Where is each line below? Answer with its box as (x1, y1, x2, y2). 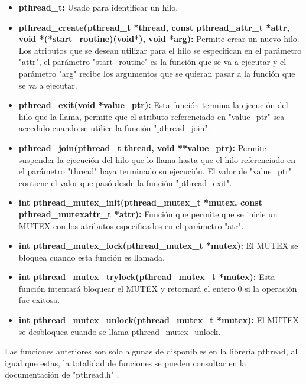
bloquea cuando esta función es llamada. (18, 250, 165, 263)
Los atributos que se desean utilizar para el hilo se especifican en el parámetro (18, 44, 302, 56)
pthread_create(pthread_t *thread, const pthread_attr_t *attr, (18, 21, 289, 33)
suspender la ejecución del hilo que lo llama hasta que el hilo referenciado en (18, 153, 295, 165)
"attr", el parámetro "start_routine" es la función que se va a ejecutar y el (18, 56, 287, 68)
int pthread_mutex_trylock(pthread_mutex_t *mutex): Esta (18, 271, 275, 283)
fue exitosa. (18, 294, 60, 306)
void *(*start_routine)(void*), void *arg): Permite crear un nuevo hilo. (18, 32, 300, 45)
